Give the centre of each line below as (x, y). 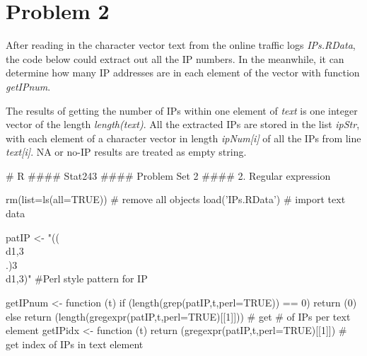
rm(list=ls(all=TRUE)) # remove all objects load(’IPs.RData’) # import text (176, 199)
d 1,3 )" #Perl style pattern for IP (77, 279)
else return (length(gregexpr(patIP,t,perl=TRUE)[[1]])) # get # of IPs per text (178, 316)
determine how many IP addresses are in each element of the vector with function (183, 73)
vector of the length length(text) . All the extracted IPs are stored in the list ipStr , (183, 124)
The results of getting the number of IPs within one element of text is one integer (182, 110)
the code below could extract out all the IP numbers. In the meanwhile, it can (175, 58)
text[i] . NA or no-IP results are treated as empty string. (126, 152)
